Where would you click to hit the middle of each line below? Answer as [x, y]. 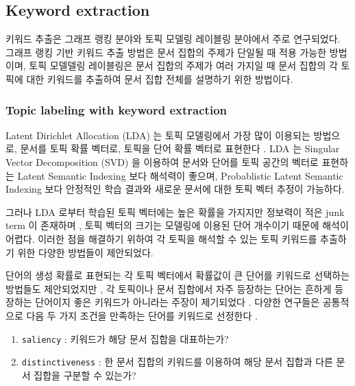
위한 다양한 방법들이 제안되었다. [85, 252]
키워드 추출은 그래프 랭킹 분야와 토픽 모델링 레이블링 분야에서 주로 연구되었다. [173, 39]
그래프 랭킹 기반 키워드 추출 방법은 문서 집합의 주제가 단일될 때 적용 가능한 [166, 52]
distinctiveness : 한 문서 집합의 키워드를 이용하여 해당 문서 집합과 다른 [177, 362]
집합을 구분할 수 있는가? [85, 375]
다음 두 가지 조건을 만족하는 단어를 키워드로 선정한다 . [142, 315]
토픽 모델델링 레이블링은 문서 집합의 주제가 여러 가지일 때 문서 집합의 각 [183, 65]
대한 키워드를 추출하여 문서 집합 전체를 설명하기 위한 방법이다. [160, 79]
